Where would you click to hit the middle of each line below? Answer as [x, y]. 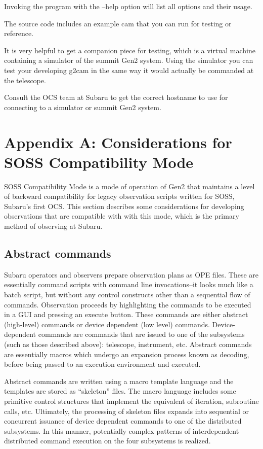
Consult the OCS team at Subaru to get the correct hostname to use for [116, 97]
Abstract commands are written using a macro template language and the [119, 381]
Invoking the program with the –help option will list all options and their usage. [128, 6]
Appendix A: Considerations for [118, 142]
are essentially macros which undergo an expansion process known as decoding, [127, 354]
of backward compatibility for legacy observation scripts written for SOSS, [119, 196]
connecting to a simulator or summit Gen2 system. [83, 107]
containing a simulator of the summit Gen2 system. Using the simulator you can [129, 60]
